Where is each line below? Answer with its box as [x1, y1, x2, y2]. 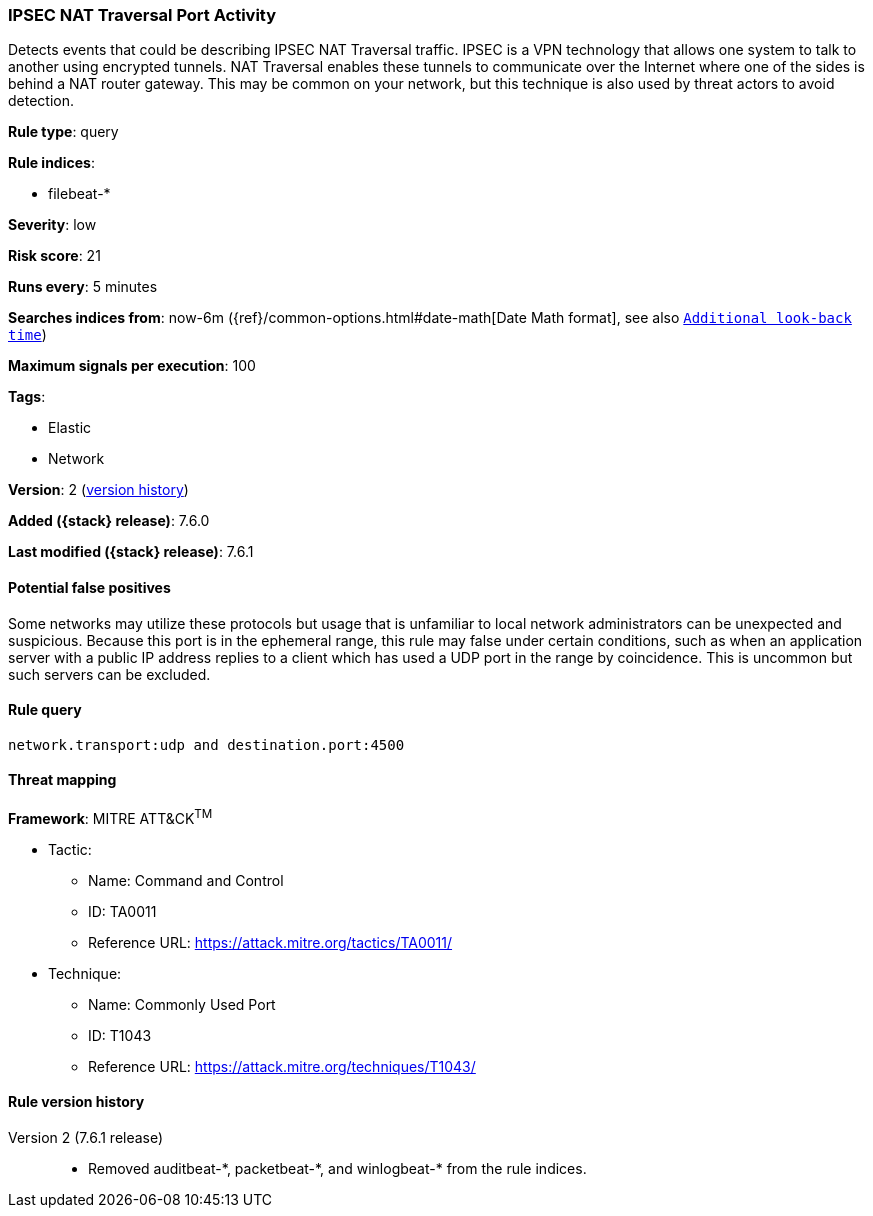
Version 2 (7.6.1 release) [8, 1128, 164, 1146]
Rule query [8, 701, 82, 719]
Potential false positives [8, 578, 171, 596]
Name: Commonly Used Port [88, 995, 276, 1013]
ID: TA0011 [88, 902, 157, 920]
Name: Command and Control [88, 871, 284, 889]
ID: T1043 [88, 1026, 152, 1044]
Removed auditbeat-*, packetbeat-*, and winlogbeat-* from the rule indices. [88, 1159, 587, 1177]
